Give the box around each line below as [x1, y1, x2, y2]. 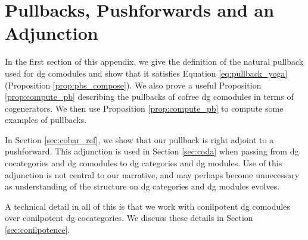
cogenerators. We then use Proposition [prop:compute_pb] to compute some [5, 102, 284, 114]
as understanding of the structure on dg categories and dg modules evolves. [5, 180, 280, 192]
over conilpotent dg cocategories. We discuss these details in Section [5, 211, 253, 224]
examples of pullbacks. [5, 113, 87, 126]
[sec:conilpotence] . [5, 223, 70, 236]
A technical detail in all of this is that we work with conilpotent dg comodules [5, 200, 290, 212]
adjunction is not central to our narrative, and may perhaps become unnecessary [5, 168, 300, 181]
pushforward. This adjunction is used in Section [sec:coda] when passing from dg [5, 145, 299, 157]
